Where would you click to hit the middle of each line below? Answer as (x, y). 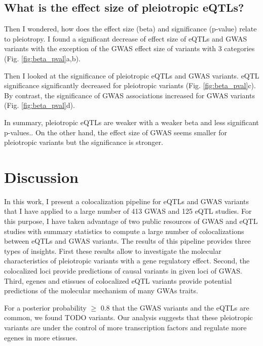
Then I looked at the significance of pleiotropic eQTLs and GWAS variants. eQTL (132, 75)
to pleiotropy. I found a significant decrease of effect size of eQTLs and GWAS (126, 38)
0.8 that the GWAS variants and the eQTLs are (175, 307)
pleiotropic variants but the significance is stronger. (84, 142)
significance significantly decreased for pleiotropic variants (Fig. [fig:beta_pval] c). (130, 85)
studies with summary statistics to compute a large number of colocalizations (124, 231)
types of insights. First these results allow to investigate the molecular (113, 251)
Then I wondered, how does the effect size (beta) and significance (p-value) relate (130, 29)
